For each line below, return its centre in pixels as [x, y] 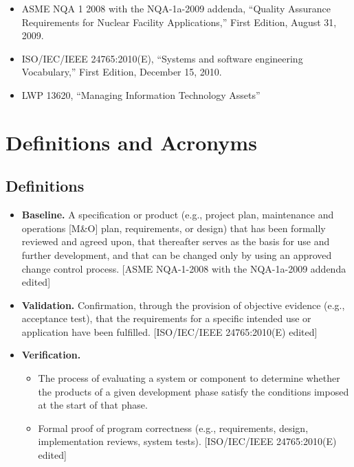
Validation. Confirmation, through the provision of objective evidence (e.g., [183, 305]
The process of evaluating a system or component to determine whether [189, 378]
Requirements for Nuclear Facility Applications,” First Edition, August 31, [179, 22]
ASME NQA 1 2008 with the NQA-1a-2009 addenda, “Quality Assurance [176, 8]
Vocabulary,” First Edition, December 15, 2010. [122, 72]
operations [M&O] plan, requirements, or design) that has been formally [174, 228]
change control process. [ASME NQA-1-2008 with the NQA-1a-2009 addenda [184, 268]
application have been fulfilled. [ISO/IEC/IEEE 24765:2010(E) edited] [169, 331]
